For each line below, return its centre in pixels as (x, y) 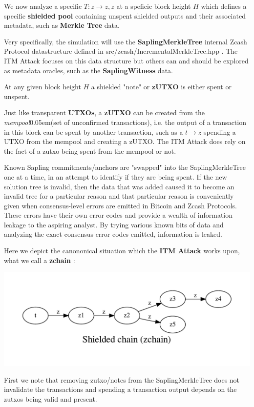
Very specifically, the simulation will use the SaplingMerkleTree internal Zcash (126, 41)
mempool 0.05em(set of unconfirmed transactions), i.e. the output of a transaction (125, 122)
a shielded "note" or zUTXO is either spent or (161, 87)
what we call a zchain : (40, 260)
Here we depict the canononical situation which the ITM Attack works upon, (122, 251)
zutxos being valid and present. (51, 398)
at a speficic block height (154, 6)
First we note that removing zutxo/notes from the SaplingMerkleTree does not (122, 379)
